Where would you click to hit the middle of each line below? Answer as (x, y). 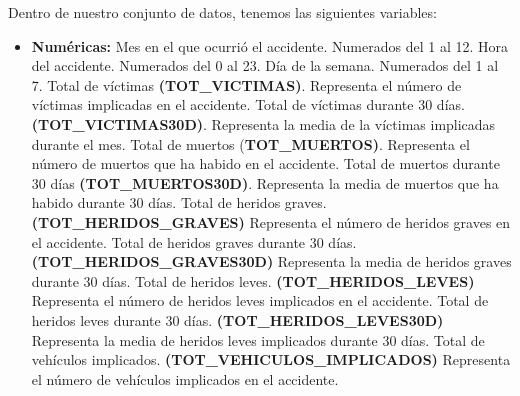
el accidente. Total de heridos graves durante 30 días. (194, 241)
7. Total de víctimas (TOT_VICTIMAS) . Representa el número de (246, 84)
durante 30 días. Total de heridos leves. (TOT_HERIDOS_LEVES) (253, 280)
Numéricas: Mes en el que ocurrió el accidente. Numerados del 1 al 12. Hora (269, 45)
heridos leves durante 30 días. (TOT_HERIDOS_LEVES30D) (237, 319)
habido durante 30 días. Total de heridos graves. (179, 202)
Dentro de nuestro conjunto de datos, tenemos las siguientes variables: (222, 12)
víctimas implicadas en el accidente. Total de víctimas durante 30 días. (248, 104)
